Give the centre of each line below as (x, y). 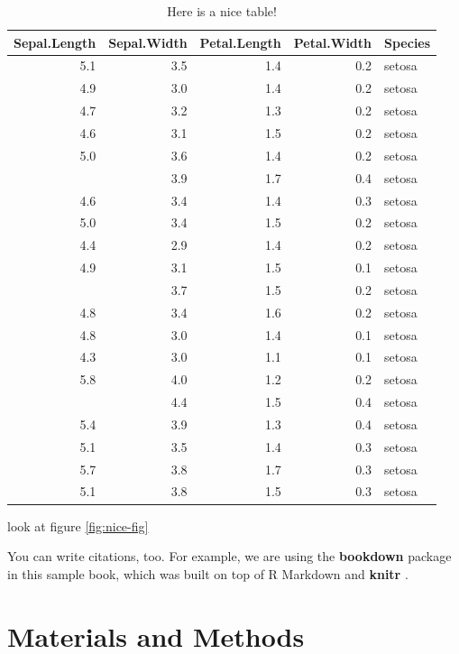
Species (408, 42)
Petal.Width (333, 42)
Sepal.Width (148, 42)
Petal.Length (240, 42)
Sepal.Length (55, 42)
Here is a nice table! (222, 11)
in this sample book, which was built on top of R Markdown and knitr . (208, 573)
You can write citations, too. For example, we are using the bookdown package (229, 556)
